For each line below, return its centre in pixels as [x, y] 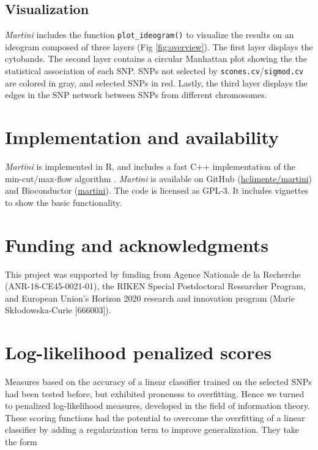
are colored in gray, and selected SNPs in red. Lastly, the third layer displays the [156, 82]
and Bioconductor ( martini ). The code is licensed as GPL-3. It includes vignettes [157, 190]
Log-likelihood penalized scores [138, 352]
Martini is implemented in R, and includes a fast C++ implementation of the [150, 166]
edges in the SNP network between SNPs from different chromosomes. [136, 95]
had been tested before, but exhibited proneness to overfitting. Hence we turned [155, 393]
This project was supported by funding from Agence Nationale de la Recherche [153, 274]
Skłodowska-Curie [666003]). [58, 310]
